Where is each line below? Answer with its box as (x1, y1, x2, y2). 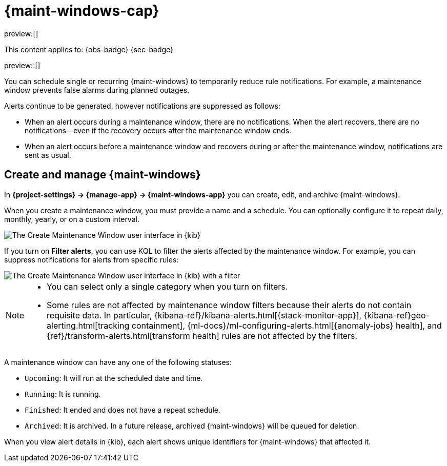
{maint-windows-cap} (4, 2, 159, 19)
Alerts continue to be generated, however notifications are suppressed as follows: (4, 101, 280, 110)
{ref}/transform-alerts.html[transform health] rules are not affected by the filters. (47, 330, 358, 341)
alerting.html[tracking (47, 320, 130, 331)
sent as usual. (25, 150, 71, 159)
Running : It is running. (25, 389, 101, 398)
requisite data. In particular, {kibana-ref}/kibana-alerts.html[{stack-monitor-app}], (47, 310, 362, 320)
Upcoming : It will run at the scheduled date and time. (25, 373, 203, 382)
